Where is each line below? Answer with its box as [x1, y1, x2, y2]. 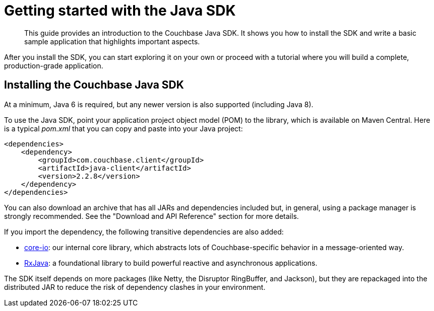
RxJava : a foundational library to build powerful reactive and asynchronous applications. [24, 258, 318, 267]
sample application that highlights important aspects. [24, 37, 200, 46]
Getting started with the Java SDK [4, 2, 236, 19]
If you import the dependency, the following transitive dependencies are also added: [4, 227, 284, 236]
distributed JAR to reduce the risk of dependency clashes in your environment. [4, 282, 266, 291]
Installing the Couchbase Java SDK [4, 79, 184, 92]
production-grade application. [4, 61, 103, 70]
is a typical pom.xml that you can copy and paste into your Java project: [4, 124, 243, 133]
